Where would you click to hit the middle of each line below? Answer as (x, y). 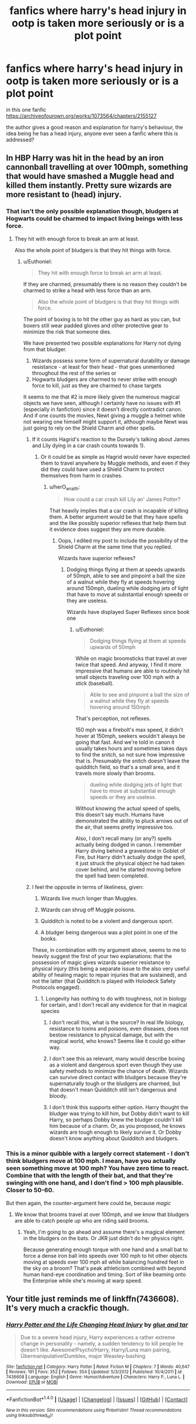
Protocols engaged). (57, 987)
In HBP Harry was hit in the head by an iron (85, 158)
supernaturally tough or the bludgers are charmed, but (115, 1083)
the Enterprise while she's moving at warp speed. (83, 1281)
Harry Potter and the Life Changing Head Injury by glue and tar (97, 1325)
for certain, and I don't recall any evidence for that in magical (114, 1005)
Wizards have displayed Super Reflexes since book (128, 612)
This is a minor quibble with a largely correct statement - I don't (98, 1154)
